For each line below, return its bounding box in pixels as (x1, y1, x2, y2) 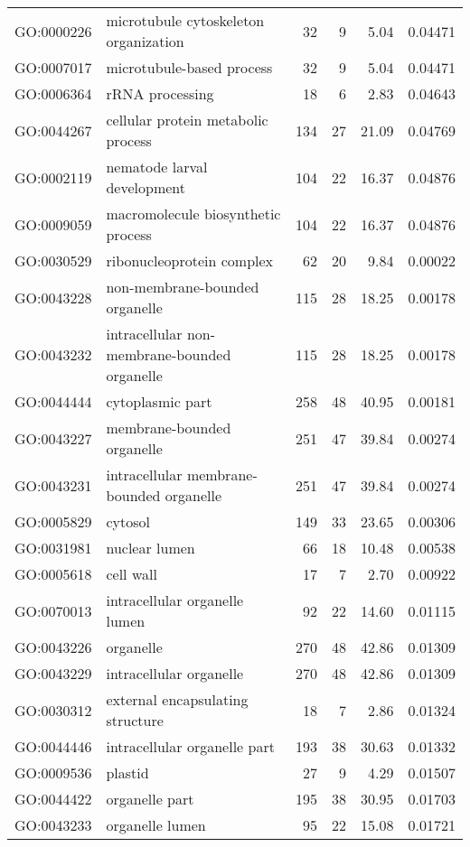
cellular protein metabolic (106, 109, 268, 130)
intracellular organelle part (106, 736, 275, 757)
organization (106, 31, 184, 51)
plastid (106, 762, 149, 783)
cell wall (106, 563, 157, 584)
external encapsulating (106, 689, 249, 710)
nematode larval (106, 156, 208, 177)
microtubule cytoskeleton (106, 10, 265, 31)
